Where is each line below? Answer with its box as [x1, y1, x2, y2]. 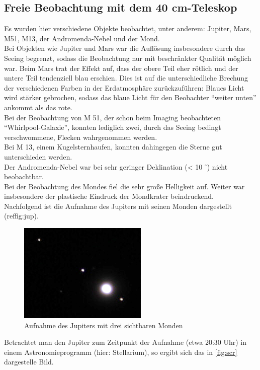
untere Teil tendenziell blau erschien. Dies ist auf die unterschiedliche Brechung [4, 72, 248, 83]
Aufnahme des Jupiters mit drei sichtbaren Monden [24, 320, 183, 330]
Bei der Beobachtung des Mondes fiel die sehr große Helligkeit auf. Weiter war [4, 181, 245, 191]
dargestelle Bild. [4, 356, 54, 367]
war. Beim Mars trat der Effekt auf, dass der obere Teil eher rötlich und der [4, 62, 238, 73]
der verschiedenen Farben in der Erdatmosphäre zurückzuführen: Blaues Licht [4, 82, 244, 93]
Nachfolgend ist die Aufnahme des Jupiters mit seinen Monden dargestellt [4, 200, 232, 211]
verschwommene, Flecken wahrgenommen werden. [4, 131, 157, 142]
